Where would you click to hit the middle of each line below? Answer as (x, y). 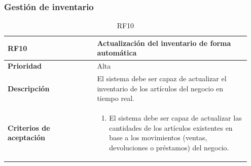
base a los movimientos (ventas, (158, 137)
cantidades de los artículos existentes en (171, 127)
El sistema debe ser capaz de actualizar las (175, 118)
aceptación (27, 137)
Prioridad (25, 66)
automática (117, 53)
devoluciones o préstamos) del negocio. (169, 147)
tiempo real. (116, 98)
